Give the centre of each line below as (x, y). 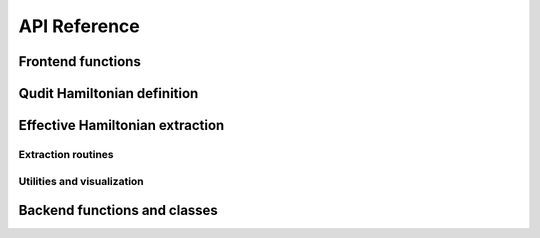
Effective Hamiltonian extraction (121, 125)
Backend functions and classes (118, 210)
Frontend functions (80, 61)
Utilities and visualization (81, 181)
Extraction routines (66, 154)
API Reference (79, 26)
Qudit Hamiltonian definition (108, 93)
